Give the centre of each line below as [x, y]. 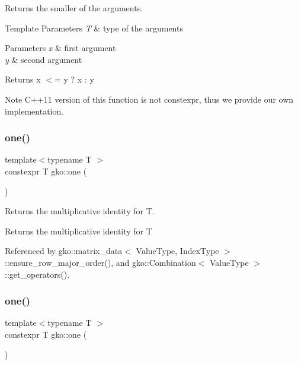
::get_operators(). [37, 274]
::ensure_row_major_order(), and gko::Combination [100, 262]
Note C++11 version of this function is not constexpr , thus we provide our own [149, 99]
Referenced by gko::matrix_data [64, 251]
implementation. [34, 111]
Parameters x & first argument [60, 48]
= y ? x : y [74, 79]
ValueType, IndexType [177, 251]
